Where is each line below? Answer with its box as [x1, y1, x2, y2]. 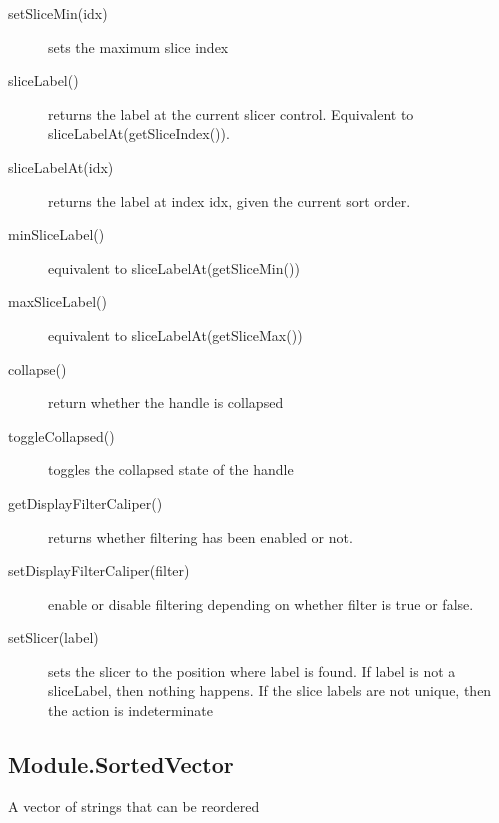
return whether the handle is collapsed [48, 392, 284, 413]
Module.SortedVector [8, 749, 234, 780]
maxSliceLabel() [8, 291, 107, 312]
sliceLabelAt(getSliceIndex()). [48, 123, 230, 144]
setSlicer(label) [8, 627, 99, 648]
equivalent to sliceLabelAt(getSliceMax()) [48, 324, 303, 345]
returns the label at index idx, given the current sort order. [48, 190, 411, 211]
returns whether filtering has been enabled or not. [48, 526, 353, 547]
